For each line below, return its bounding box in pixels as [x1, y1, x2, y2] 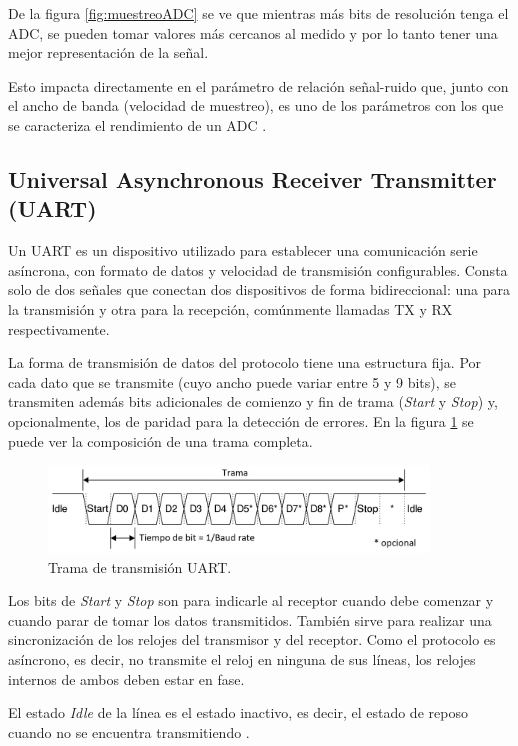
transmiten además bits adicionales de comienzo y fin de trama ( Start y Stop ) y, [8, 391, 498, 412]
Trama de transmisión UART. [48, 556, 232, 577]
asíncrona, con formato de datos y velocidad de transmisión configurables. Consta [8, 259, 508, 280]
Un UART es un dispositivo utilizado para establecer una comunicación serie [8, 240, 478, 261]
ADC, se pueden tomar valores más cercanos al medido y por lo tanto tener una [8, 22, 498, 43]
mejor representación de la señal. [8, 42, 209, 63]
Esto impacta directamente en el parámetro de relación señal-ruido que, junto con [8, 75, 509, 96]
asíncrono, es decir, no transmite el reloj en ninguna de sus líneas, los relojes [8, 649, 476, 669]
